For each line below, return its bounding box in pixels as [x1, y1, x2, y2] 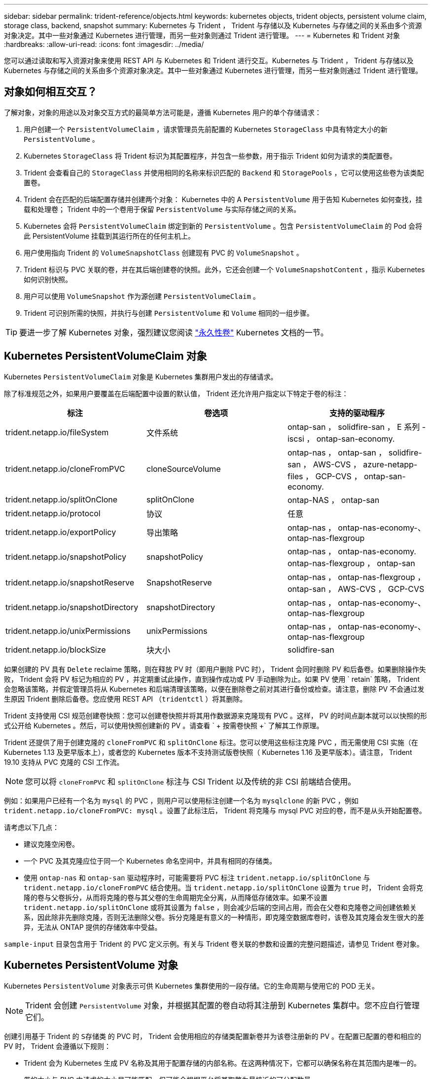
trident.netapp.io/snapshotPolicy [5, 551, 126, 562]
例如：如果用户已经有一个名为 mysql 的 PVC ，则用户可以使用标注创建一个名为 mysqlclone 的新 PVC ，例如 [4, 796, 359, 805]
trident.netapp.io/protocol [5, 508, 101, 518]
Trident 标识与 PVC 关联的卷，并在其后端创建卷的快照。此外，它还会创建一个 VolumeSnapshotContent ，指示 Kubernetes [24, 265, 425, 274]
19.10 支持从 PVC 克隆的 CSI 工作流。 [4, 757, 124, 766]
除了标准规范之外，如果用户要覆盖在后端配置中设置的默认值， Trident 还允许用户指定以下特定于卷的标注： [4, 389, 349, 398]
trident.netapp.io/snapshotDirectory [5, 602, 139, 612]
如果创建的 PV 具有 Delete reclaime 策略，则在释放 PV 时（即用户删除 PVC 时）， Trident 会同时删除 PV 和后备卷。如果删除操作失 [4, 664, 426, 673]
